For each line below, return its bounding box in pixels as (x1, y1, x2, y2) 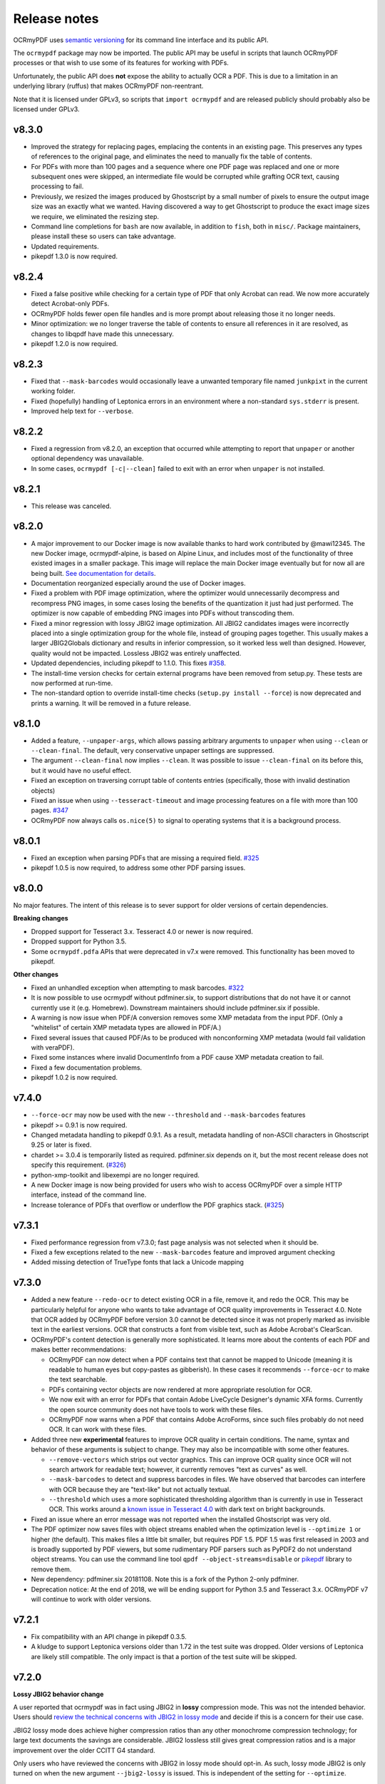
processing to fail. (31, 182, 84, 191)
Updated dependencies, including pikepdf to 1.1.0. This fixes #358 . (31, 659, 226, 667)
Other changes (13, 970, 58, 979)
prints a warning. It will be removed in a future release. (31, 699, 192, 707)
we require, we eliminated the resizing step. (31, 212, 160, 221)
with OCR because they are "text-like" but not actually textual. (48, 1485, 231, 1494)
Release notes (13, 11, 99, 26)
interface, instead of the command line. (31, 1190, 147, 1199)
